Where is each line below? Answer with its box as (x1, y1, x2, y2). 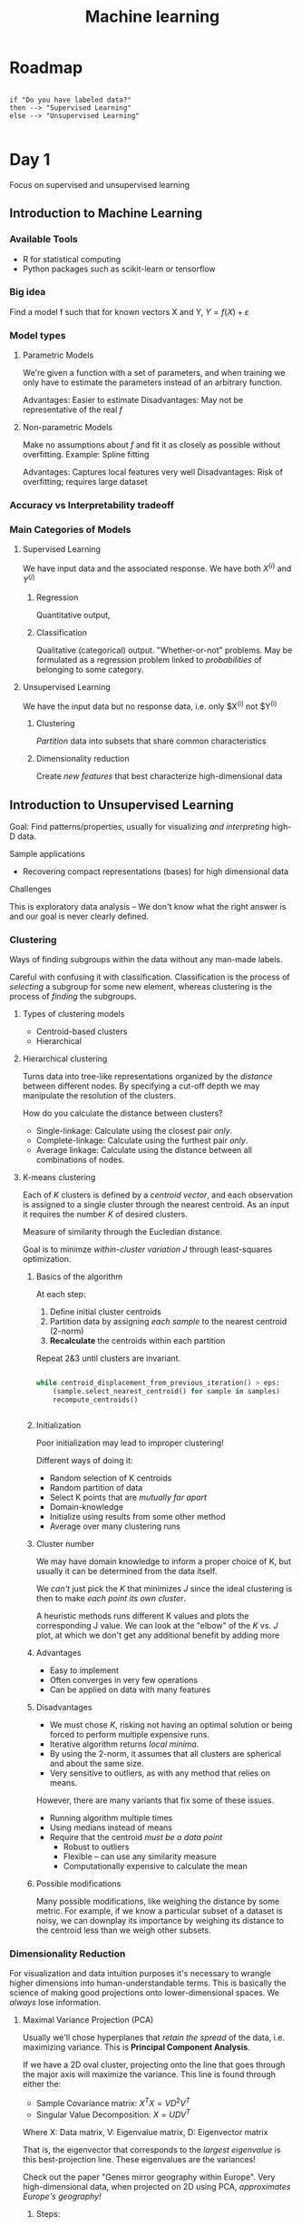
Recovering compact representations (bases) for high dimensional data (22, 866, 288, 877)
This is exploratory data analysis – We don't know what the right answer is (9, 901, 287, 912)
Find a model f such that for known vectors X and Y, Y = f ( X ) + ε (9, 306, 249, 317)
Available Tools (9, 233, 79, 246)
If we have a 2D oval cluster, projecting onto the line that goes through (22, 2059, 286, 2071)
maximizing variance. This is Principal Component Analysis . (22, 2042, 251, 2053)
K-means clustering (22, 1172, 96, 1183)
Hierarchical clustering (22, 1053, 108, 1064)
